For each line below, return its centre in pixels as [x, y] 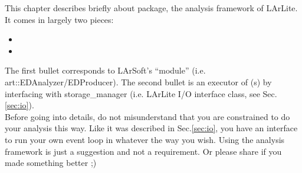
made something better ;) [51, 163]
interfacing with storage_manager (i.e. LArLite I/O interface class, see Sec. [141, 93]
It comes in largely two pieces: [59, 19]
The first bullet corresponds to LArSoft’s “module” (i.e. [105, 70]
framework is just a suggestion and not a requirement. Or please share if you [143, 151]
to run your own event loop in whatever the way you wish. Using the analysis [145, 139]
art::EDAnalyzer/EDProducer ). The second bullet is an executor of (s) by [138, 81]
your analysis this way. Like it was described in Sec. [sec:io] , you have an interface [151, 128]
